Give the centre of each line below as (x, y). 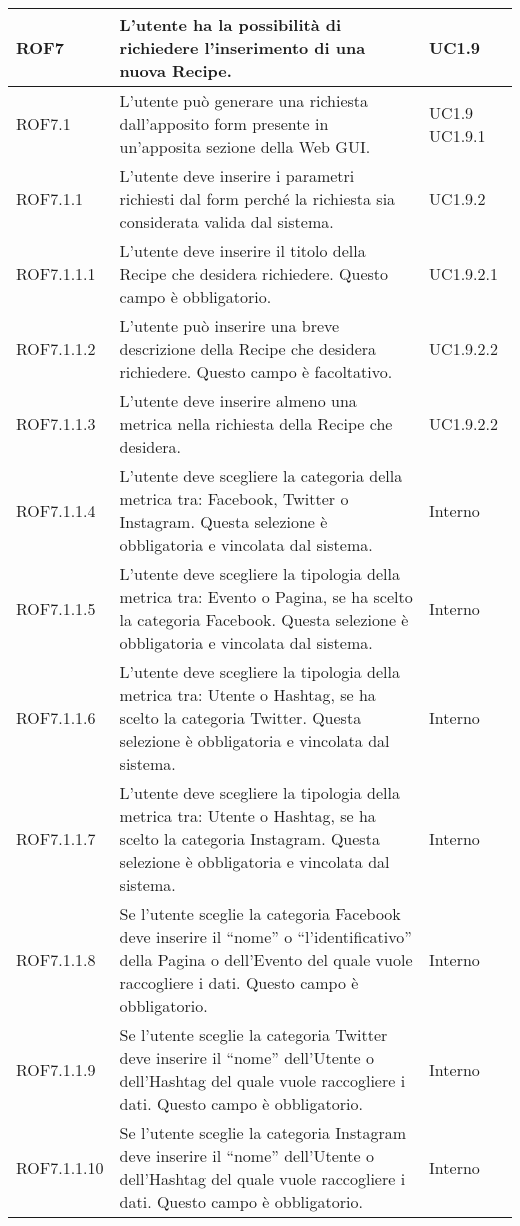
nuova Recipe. (175, 70)
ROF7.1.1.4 (56, 510)
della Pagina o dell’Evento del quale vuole (266, 959)
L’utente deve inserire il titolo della (242, 250)
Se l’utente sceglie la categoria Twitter (253, 1034)
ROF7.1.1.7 (56, 838)
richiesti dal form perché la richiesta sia (257, 198)
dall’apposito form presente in (224, 123)
